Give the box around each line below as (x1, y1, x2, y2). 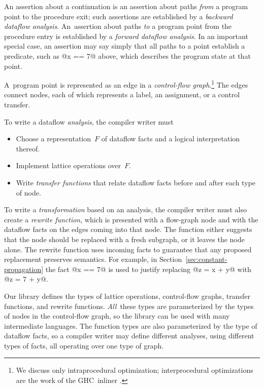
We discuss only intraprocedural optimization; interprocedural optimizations (16, 365, 253, 375)
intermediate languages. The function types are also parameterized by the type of (4, 320, 257, 331)
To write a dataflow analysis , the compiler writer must (4, 116, 174, 127)
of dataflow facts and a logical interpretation (101, 133, 240, 144)
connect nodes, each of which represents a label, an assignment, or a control (4, 89, 240, 100)
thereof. (16, 143, 40, 153)
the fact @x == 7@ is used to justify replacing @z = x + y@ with (45, 263, 251, 274)
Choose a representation (16, 133, 91, 144)
